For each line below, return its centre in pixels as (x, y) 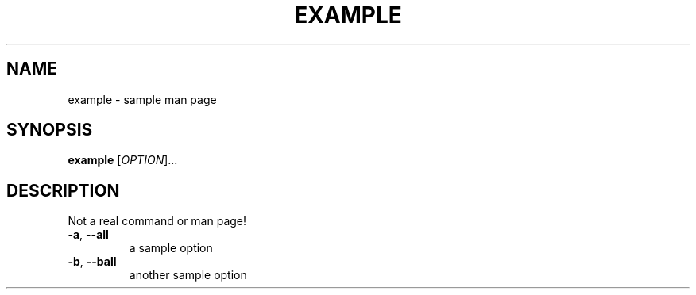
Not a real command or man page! (157, 221)
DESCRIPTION (63, 190)
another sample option (188, 275)
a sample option (171, 248)
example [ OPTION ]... (123, 160)
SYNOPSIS (50, 130)
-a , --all (88, 235)
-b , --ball (92, 262)
